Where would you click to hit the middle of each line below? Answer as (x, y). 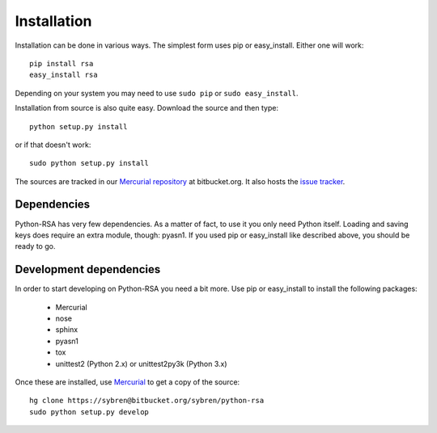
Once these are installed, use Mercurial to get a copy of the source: (127, 382)
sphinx (67, 330)
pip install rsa (62, 63)
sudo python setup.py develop (89, 412)
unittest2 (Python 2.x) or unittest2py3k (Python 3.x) (141, 364)
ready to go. (35, 246)
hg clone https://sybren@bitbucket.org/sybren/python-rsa (147, 401)
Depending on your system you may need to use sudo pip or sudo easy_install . (157, 93)
